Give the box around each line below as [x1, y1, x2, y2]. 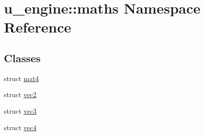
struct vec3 [4, 105, 36, 116]
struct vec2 [4, 89, 36, 100]
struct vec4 [4, 122, 36, 132]
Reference [4, 17, 71, 37]
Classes [4, 50, 41, 65]
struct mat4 [4, 73, 39, 83]
